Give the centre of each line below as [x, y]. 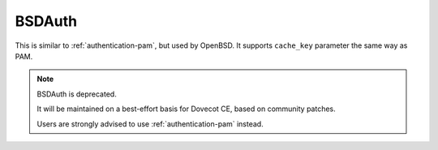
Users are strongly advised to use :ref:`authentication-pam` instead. [150, 124]
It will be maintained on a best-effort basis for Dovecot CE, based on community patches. [186, 109]
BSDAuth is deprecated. [77, 94]
